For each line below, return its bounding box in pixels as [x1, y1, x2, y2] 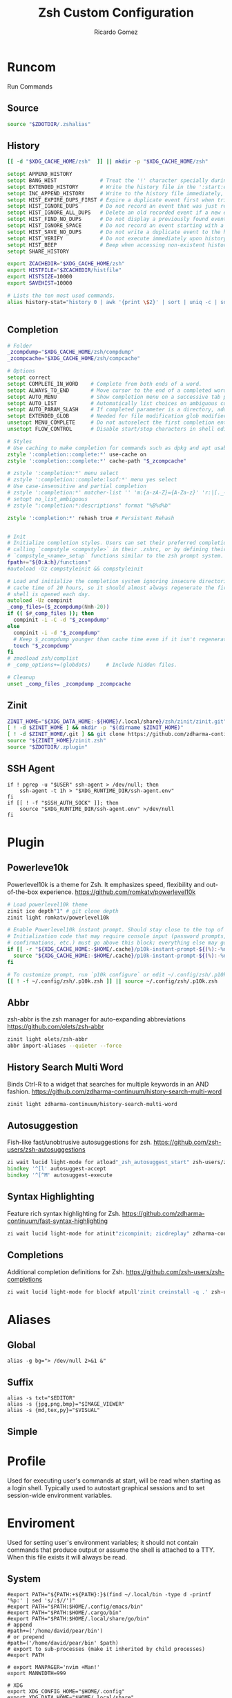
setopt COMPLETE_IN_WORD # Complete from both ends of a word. [7, 380, 202, 387]
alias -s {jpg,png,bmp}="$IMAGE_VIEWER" [7, 1401, 126, 1408]
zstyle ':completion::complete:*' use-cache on [7, 451, 147, 458]
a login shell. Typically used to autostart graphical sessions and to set [7, 1483, 205, 1492]
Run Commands [7, 82, 53, 91]
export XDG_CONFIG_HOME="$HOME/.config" [7, 1688, 126, 1695]
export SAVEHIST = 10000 [7, 280, 72, 287]
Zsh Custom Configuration [37, 5, 195, 21]
